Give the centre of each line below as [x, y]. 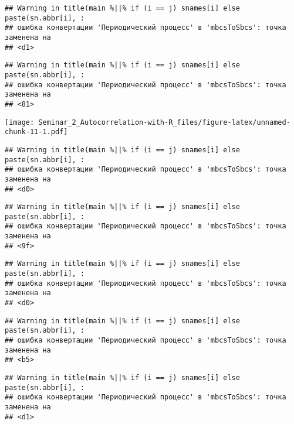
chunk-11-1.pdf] [36, 132]
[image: [20, 122]
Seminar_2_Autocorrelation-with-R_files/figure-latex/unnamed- [164, 122]
